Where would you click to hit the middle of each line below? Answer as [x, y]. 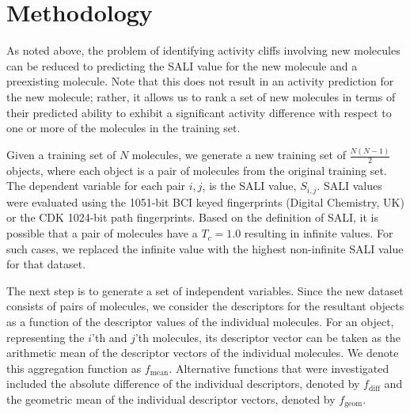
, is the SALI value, [249, 186]
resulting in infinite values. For [319, 233]
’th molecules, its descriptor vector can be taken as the [268, 337]
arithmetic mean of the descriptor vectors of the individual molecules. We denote [203, 353]
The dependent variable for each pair [96, 186]
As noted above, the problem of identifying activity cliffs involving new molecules [203, 50]
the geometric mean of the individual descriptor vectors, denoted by [171, 399]
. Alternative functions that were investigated [279, 368]
